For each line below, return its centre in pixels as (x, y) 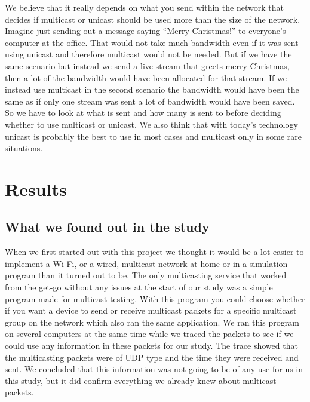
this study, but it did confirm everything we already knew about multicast (141, 380)
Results (36, 188)
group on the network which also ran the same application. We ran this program (152, 322)
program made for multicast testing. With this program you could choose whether (155, 298)
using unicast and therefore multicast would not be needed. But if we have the (148, 54)
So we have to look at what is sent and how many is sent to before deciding (143, 113)
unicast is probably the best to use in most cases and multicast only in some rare (153, 136)
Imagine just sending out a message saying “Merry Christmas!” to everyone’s (145, 31)
